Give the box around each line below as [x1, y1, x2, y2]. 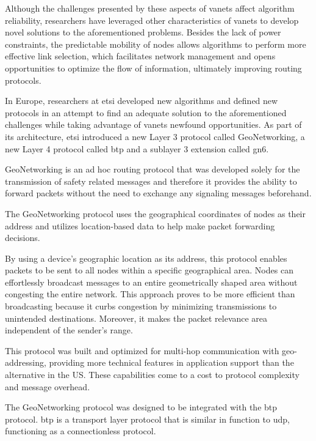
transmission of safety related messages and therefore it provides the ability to [5, 174, 297, 187]
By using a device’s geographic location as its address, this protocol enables [5, 251, 287, 264]
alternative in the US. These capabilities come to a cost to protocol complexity [5, 368, 300, 381]
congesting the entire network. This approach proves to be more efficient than [5, 287, 295, 300]
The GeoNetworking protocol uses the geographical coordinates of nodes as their [5, 207, 306, 220]
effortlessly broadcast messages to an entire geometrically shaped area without [5, 275, 298, 288]
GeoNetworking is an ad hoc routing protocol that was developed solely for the [5, 163, 300, 176]
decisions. [5, 231, 40, 244]
